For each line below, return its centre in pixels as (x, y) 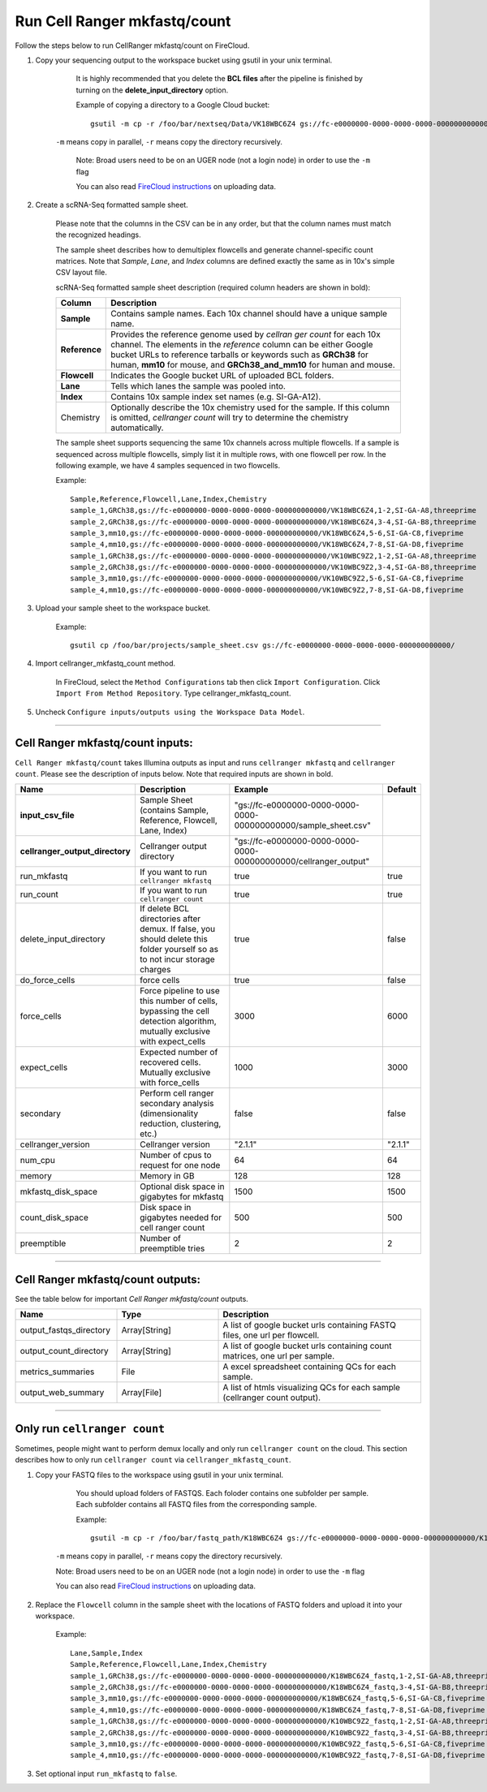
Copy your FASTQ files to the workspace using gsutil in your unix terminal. (159, 1475)
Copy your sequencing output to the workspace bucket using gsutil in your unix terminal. (184, 60)
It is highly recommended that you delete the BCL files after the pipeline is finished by (219, 79)
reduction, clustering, (180, 1124)
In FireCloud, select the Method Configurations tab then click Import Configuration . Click (218, 682)
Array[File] (142, 1393)
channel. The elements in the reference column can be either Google (242, 345)
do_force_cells (47, 980)
